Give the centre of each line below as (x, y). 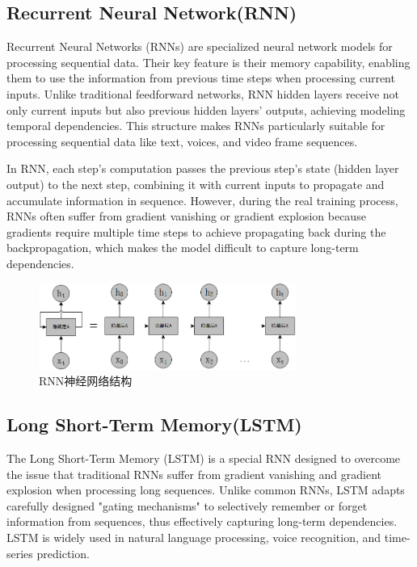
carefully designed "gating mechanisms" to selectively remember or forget (187, 505)
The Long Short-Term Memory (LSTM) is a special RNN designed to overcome (204, 458)
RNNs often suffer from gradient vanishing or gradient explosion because (186, 216)
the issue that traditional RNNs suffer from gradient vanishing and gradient (194, 474)
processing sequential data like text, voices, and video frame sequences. (182, 141)
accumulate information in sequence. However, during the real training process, (202, 200)
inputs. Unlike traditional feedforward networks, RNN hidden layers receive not (203, 93)
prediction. (63, 553)
